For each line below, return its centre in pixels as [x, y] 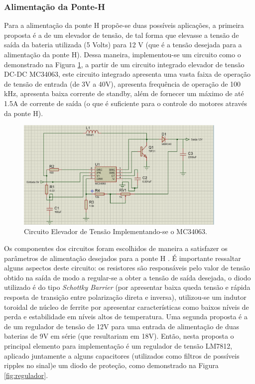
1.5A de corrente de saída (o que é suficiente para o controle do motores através [126, 103]
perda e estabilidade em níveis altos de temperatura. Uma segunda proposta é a [126, 317]
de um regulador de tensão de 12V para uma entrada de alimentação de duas [122, 326]
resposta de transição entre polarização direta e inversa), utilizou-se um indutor [125, 297]
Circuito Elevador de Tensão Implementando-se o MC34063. [116, 231]
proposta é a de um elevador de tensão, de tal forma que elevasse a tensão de [122, 35]
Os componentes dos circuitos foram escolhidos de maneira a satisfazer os [116, 248]
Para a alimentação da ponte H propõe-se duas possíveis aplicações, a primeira [124, 25]
